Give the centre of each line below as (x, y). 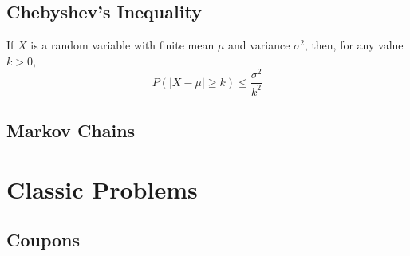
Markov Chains (71, 130)
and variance (259, 45)
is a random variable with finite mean (122, 45)
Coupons (43, 240)
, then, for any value (354, 45)
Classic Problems (102, 189)
